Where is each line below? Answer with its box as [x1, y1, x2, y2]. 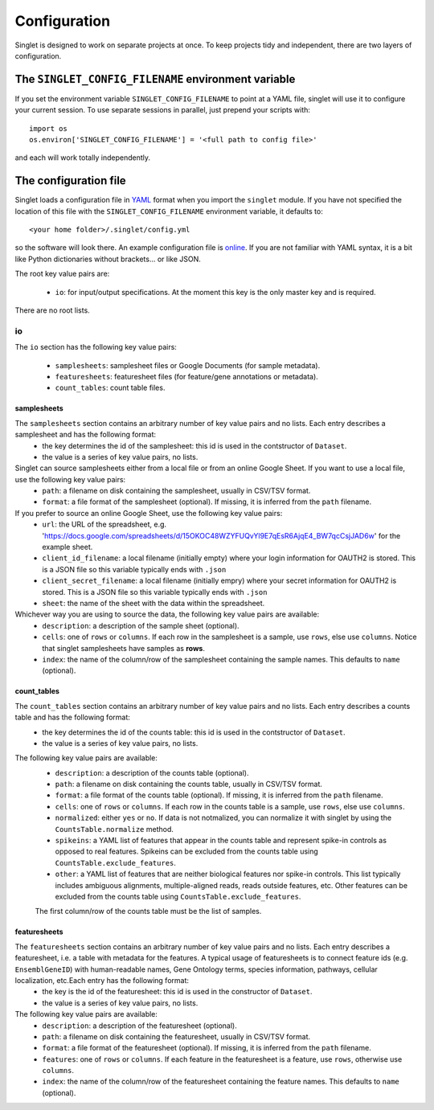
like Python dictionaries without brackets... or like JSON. [14, 254, 201, 264]
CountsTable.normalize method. [55, 824, 174, 834]
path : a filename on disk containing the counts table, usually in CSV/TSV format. [55, 780, 323, 789]
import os [29, 124, 68, 133]
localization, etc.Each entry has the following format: [14, 975, 189, 985]
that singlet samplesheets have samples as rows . [42, 643, 205, 653]
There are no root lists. [14, 305, 90, 315]
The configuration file [14, 174, 126, 188]
